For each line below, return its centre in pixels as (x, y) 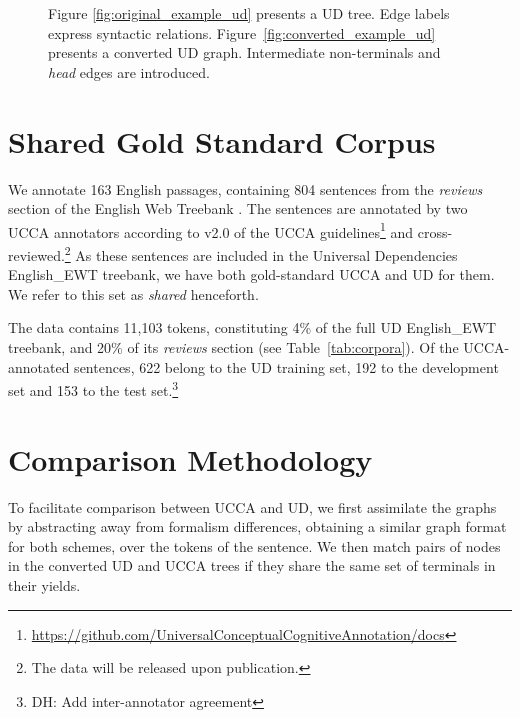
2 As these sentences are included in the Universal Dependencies (261, 253)
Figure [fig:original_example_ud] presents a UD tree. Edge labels (249, 13)
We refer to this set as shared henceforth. (133, 293)
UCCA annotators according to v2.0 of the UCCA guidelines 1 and (211, 230)
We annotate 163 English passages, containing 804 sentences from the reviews (245, 188)
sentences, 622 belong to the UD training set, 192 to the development (286, 366)
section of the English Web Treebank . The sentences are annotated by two (238, 208)
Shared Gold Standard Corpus (222, 140)
